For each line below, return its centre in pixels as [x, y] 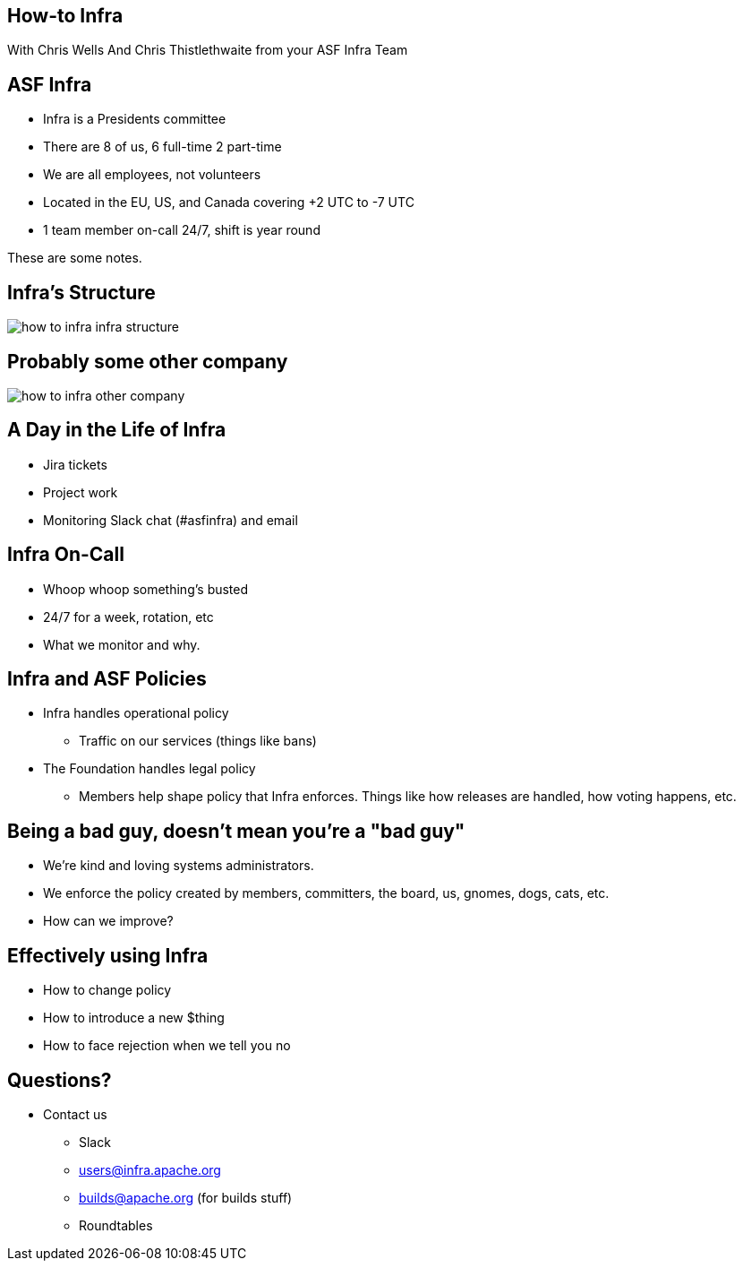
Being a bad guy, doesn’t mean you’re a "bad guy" [236, 831]
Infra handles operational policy [136, 713]
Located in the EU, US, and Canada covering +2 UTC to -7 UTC [229, 203]
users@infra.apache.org [150, 1170]
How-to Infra [65, 16]
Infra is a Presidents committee [135, 119]
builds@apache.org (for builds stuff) [186, 1198]
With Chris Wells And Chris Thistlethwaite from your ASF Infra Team [208, 50]
